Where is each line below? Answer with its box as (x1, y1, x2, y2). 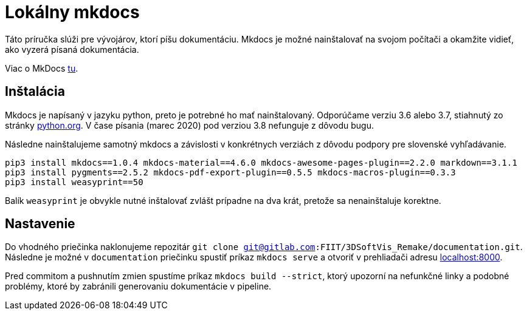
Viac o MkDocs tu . (5, 63, 78, 73)
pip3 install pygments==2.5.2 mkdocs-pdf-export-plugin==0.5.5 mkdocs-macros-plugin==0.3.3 (5, 167, 456, 177)
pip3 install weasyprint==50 (5, 177, 143, 187)
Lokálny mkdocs (5, 2, 140, 22)
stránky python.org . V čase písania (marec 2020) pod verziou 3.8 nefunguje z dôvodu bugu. (5, 120, 374, 130)
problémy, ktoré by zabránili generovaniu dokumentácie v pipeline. (5, 281, 272, 292)
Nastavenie (5, 216, 75, 232)
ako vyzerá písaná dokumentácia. (5, 44, 139, 55)
